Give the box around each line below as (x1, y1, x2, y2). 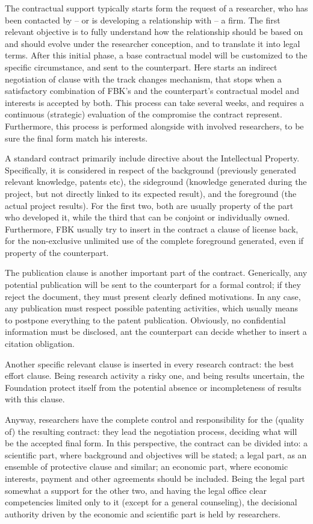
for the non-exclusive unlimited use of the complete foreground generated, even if (5, 234, 304, 247)
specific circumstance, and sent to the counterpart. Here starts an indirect (5, 60, 277, 73)
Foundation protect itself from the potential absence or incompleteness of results (5, 381, 302, 393)
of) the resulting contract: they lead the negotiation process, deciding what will (5, 425, 297, 437)
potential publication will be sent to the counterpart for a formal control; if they (5, 278, 301, 291)
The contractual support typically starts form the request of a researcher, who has (5, 2, 308, 14)
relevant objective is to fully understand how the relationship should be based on (5, 25, 303, 38)
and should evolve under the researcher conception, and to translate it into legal (5, 37, 300, 49)
